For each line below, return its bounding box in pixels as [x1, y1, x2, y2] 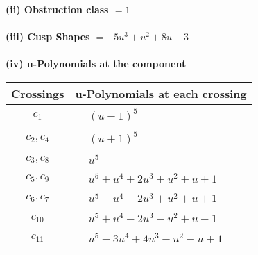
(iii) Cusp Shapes [6, 29, 90, 44]
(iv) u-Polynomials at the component [6, 56, 187, 71]
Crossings [11, 85, 64, 101]
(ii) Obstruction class [6, 2, 109, 16]
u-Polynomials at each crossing [75, 85, 247, 101]
